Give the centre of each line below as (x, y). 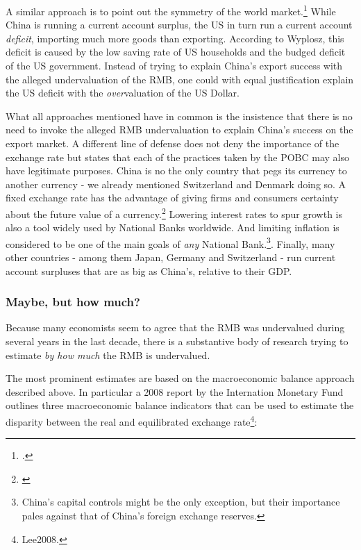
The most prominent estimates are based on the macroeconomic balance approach (180, 378)
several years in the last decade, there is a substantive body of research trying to (177, 341)
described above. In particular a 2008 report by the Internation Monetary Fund (175, 391)
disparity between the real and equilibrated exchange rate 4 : (132, 420)
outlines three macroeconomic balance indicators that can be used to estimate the (180, 405)
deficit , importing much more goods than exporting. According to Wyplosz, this (175, 38)
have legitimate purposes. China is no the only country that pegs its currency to (176, 170)
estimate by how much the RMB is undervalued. (108, 355)
